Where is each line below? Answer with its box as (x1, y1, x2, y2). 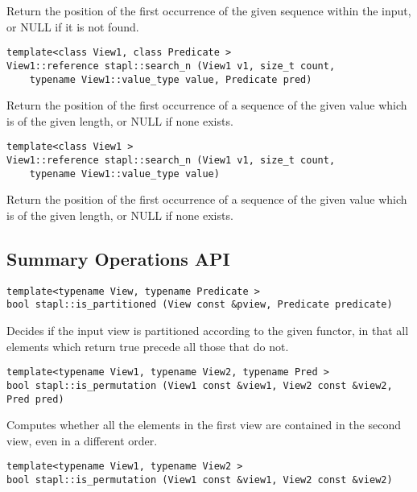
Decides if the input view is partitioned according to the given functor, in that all (6, 322, 409, 339)
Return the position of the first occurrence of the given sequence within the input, (6, 2, 411, 19)
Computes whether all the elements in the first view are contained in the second (6, 416, 401, 433)
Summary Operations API (6, 246, 230, 271)
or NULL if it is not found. (6, 18, 139, 35)
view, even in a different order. (6, 432, 158, 449)
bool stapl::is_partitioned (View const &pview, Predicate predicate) (6, 299, 393, 311)
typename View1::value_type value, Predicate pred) (29, 73, 312, 85)
